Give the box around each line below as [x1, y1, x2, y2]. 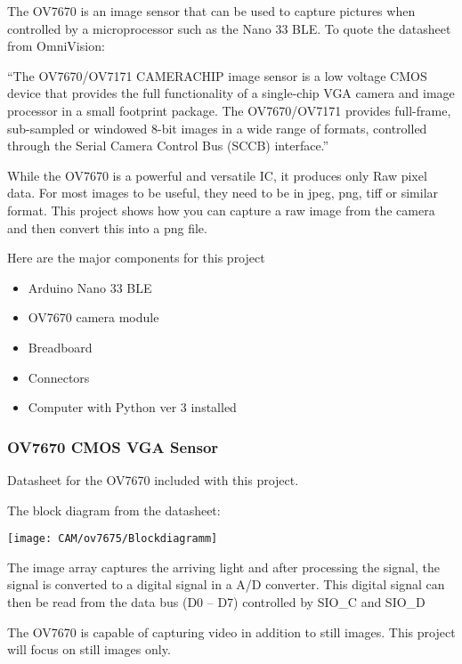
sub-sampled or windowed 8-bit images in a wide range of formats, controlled [7, 118, 427, 137]
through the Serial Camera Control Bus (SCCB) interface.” [7, 136, 329, 155]
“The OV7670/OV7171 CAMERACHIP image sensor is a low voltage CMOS [7, 66, 427, 85]
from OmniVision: [7, 36, 105, 55]
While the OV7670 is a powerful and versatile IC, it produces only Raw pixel [7, 166, 427, 184]
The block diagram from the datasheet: [7, 500, 221, 519]
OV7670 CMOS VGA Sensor [7, 435, 219, 458]
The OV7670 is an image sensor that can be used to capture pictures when [7, 2, 416, 20]
